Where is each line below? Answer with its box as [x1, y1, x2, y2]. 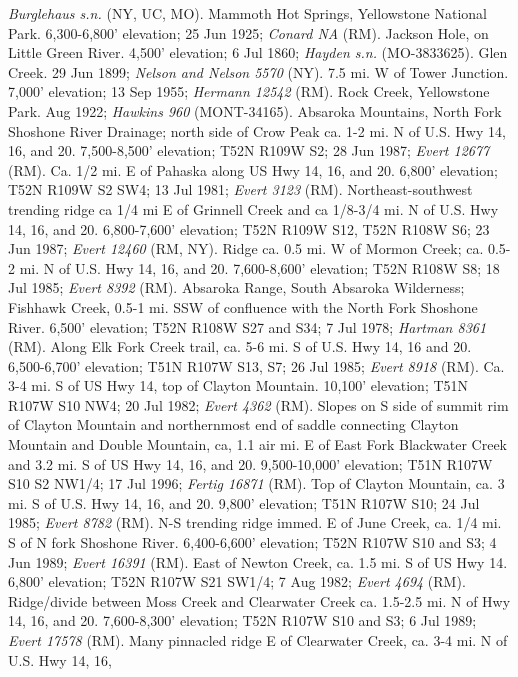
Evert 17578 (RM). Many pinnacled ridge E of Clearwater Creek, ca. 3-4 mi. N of [8, 630, 508, 650]
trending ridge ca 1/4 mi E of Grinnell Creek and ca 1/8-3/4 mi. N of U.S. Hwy [8, 198, 499, 219]
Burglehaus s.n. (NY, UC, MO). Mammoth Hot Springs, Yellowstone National [8, 3, 488, 23]
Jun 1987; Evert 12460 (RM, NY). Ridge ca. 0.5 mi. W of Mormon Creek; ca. [8, 238, 484, 259]
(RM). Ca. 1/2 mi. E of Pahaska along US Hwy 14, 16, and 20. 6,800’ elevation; [8, 159, 498, 180]
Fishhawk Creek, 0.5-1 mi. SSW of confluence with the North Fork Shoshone [8, 296, 478, 317]
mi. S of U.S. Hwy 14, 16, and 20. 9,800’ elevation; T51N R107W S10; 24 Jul [8, 492, 480, 513]
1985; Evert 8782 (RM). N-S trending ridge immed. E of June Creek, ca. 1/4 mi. [8, 512, 502, 533]
